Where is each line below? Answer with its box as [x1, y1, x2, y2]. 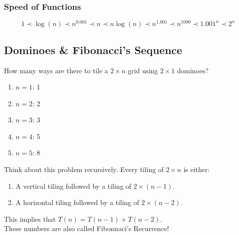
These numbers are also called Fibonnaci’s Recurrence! [4, 223, 169, 234]
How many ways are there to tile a [4, 65, 108, 75]
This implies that [4, 213, 56, 224]
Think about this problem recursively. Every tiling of [4, 164, 164, 175]
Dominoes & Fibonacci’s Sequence [4, 42, 182, 57]
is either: [183, 164, 210, 175]
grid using [128, 65, 158, 75]
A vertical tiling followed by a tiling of [15, 180, 132, 191]
